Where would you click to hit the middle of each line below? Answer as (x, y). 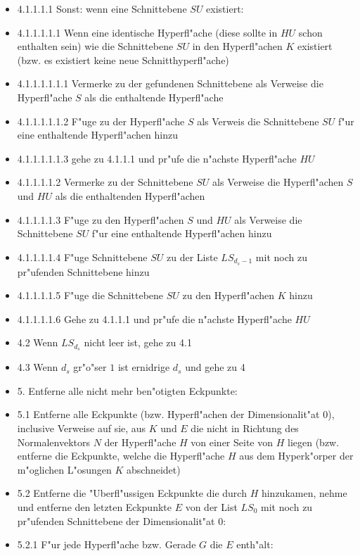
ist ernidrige (144, 367)
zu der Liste (192, 257)
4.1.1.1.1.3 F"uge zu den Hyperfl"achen (101, 219)
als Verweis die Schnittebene (258, 121)
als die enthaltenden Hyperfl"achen (130, 195)
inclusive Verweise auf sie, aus (82, 428)
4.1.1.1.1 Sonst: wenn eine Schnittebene (102, 8)
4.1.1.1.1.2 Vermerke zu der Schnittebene (105, 182)
